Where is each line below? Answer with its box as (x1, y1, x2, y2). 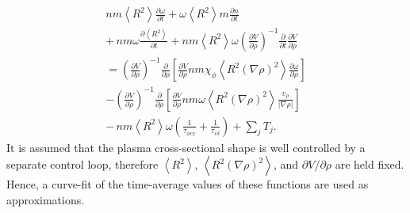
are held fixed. (335, 156, 404, 173)
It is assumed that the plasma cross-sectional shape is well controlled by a (6, 139, 366, 155)
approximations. (6, 191, 85, 207)
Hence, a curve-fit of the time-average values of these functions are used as (6, 176, 369, 192)
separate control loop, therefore (6, 156, 159, 173)
